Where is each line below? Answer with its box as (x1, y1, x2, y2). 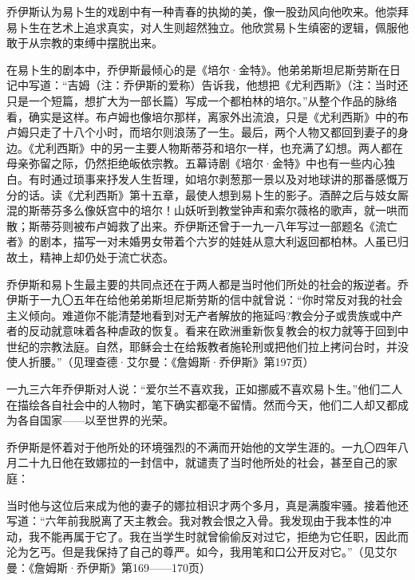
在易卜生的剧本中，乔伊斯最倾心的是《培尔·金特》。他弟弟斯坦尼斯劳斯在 (6, 61, 389, 77)
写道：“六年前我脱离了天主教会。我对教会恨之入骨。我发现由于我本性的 (6, 512, 381, 529)
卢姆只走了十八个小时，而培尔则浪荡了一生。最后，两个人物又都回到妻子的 (6, 124, 397, 140)
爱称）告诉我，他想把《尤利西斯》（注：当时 (168, 77, 397, 93)
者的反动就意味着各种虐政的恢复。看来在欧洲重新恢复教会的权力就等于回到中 (6, 322, 409, 339)
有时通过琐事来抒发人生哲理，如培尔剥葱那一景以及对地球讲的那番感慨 (28, 170, 397, 187)
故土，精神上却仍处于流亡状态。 (6, 248, 174, 265)
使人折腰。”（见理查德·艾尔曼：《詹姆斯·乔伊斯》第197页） (6, 353, 314, 370)
